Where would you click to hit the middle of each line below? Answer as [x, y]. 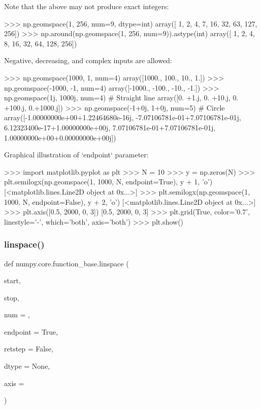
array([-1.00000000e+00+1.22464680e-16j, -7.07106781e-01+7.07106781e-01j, [123, 117]
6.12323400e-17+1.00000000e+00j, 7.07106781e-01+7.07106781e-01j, [110, 127]
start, [12, 280]
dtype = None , [27, 366]
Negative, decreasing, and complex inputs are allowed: [88, 60]
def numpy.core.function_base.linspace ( [67, 263]
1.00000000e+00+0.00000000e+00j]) [60, 137]
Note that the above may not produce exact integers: [87, 6]
